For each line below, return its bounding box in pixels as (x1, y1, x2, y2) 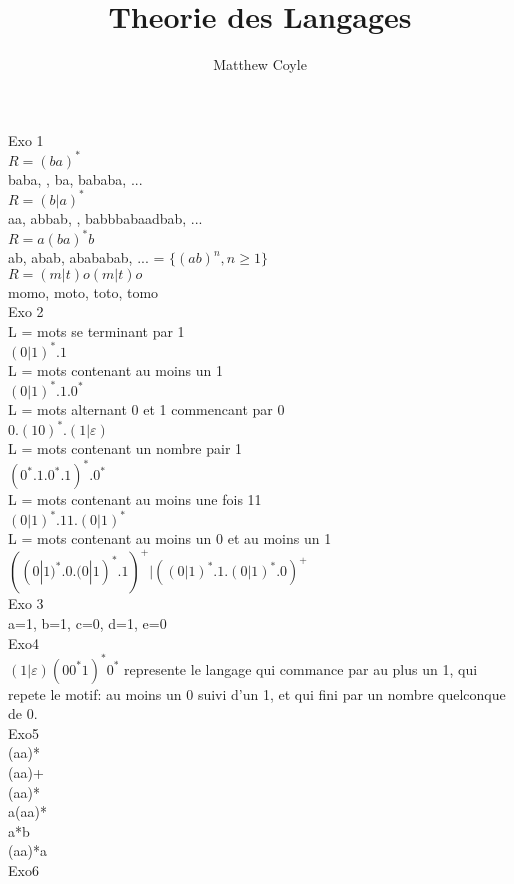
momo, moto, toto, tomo (8, 281, 159, 302)
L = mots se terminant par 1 (8, 320, 185, 341)
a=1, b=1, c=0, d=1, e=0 (8, 612, 167, 633)
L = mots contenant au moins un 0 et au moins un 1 (8, 528, 332, 549)
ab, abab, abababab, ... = (8, 247, 165, 267)
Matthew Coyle (213, 54, 307, 75)
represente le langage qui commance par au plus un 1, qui (124, 658, 478, 679)
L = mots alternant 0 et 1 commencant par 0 (8, 398, 285, 419)
